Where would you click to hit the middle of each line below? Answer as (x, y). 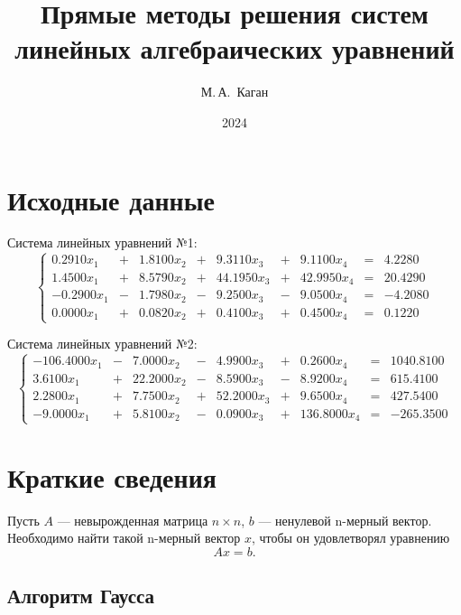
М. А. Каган (235, 92)
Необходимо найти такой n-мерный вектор (124, 538)
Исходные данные (111, 199)
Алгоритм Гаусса (81, 596)
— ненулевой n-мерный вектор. (345, 520)
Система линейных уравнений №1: (102, 242)
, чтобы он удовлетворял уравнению (350, 538)
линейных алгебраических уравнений (235, 48)
